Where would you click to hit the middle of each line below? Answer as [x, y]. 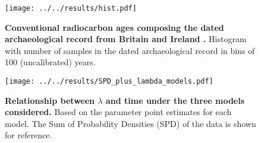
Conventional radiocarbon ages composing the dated [114, 27]
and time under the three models [175, 100]
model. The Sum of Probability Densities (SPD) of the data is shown [130, 123]
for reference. [29, 135]
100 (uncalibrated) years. [50, 62]
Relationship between [50, 100]
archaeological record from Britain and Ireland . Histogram [126, 39]
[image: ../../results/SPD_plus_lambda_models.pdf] [109, 82]
